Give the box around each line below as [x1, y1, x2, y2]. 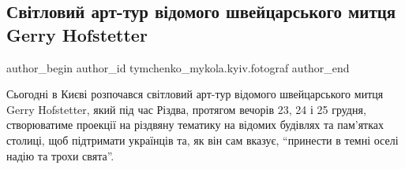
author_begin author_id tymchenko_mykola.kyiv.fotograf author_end [6, 59, 350, 75]
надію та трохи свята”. [6, 147, 114, 163]
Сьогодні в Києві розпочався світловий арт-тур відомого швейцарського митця [6, 86, 384, 102]
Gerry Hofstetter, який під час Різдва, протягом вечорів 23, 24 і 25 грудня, [6, 101, 366, 117]
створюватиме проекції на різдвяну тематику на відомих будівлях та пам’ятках [6, 116, 384, 133]
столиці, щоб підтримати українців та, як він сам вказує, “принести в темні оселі [6, 131, 399, 148]
